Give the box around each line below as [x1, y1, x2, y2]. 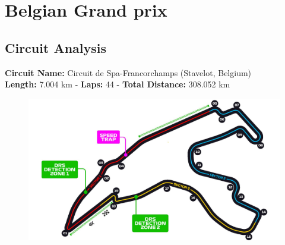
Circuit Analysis [5, 38, 107, 56]
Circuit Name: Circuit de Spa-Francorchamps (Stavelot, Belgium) [5, 66, 252, 78]
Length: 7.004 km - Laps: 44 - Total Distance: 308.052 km [5, 78, 230, 90]
